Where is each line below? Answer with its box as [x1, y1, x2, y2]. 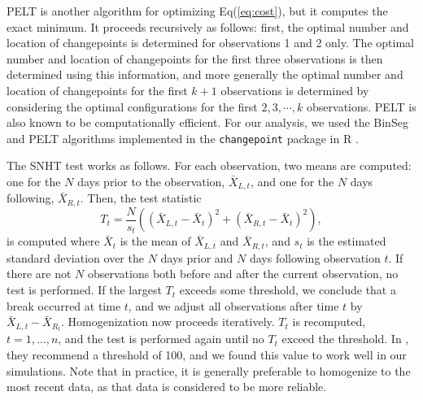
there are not [7, 265, 72, 282]
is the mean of [120, 233, 191, 250]
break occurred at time [7, 297, 121, 314]
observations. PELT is [307, 98, 416, 115]
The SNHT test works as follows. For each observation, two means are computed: [7, 157, 412, 174]
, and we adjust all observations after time [128, 297, 339, 314]
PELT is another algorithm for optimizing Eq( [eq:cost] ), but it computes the [7, 2, 388, 19]
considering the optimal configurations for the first [7, 98, 258, 115]
